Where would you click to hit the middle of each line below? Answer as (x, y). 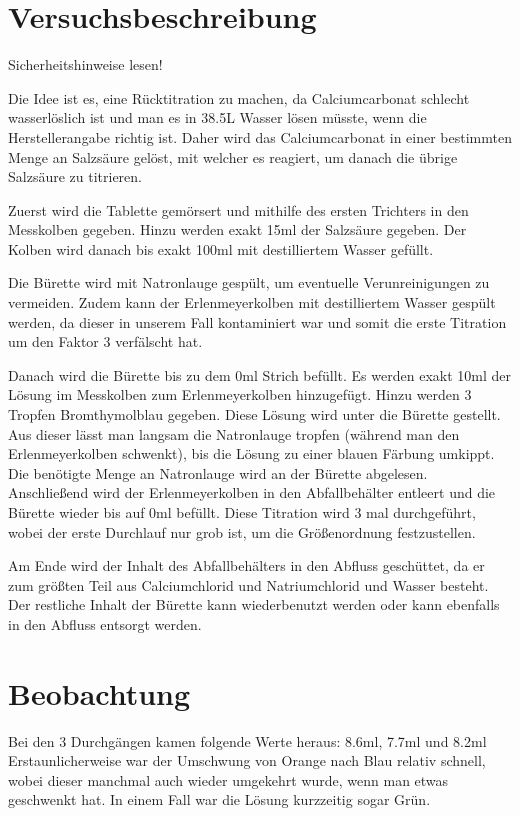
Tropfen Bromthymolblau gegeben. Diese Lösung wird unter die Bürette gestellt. (254, 414)
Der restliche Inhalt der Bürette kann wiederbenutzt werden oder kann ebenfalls (254, 604)
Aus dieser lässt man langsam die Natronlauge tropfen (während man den (234, 433)
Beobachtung (99, 692)
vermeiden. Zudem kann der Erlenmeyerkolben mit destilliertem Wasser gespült (252, 302)
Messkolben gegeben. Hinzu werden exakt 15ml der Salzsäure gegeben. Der (237, 229)
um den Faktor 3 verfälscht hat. (105, 341)
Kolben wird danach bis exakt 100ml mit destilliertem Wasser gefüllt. (221, 248)
